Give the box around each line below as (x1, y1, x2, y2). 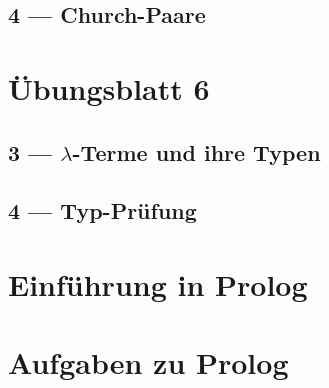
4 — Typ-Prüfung (8, 195, 197, 226)
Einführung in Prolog (8, 263, 308, 304)
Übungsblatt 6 (8, 67, 210, 108)
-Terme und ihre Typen (72, 136, 321, 167)
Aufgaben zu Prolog (8, 342, 289, 383)
